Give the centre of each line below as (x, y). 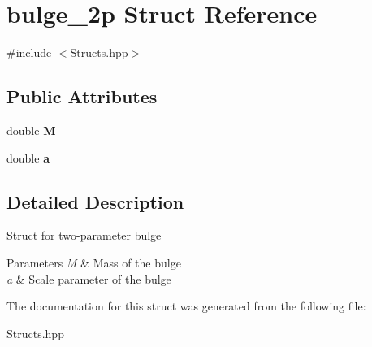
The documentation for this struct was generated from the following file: (186, 306)
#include (29, 52)
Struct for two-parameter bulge (84, 235)
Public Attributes (82, 96)
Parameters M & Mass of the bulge (94, 262)
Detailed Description (95, 201)
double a (28, 157)
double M (31, 130)
